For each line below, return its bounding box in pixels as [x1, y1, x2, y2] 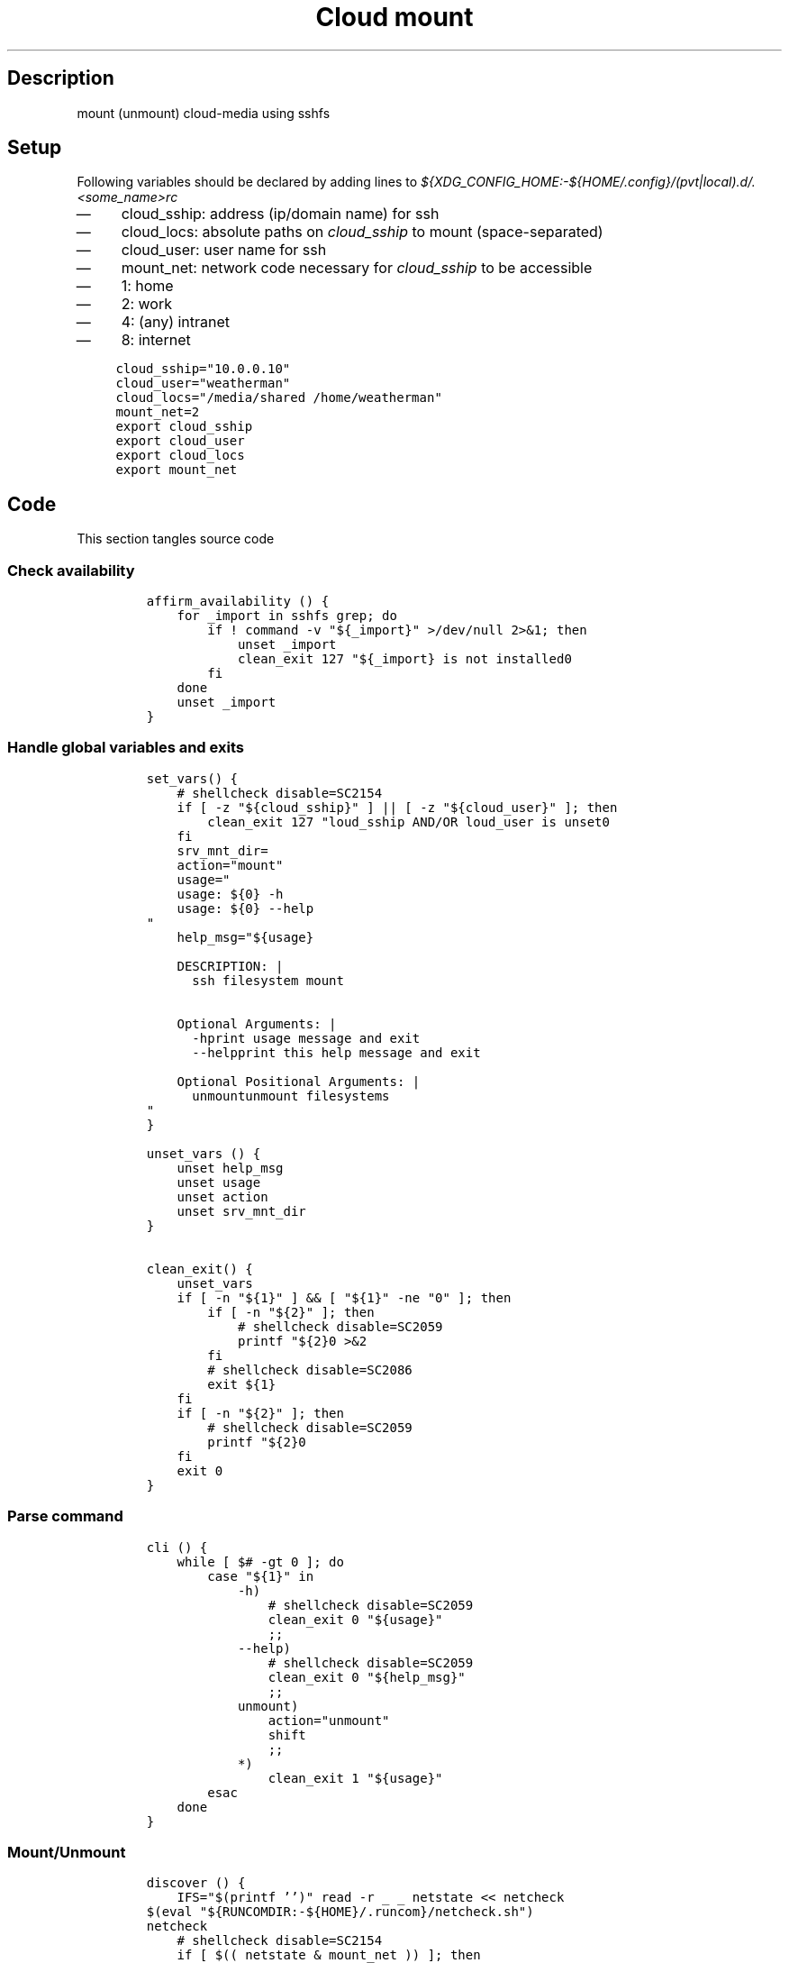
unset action [177, 1189, 268, 1204]
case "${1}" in [207, 1568, 314, 1584]
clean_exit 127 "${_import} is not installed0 [237, 652, 572, 667]
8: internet [121, 331, 191, 350]
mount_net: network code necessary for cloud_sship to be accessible [121, 259, 593, 278]
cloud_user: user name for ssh [121, 241, 327, 260]
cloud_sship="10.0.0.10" [115, 361, 291, 377]
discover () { [146, 1876, 246, 1891]
